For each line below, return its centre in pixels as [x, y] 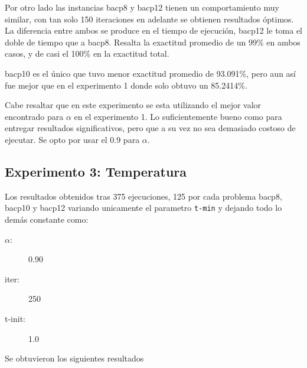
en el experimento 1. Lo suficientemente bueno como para [178, 116]
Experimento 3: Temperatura [96, 171]
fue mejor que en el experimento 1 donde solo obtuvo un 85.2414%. [126, 85]
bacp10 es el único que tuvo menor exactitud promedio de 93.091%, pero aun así [150, 73]
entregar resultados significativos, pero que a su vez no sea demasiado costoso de [150, 128]
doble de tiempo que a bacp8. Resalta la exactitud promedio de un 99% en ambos [153, 42]
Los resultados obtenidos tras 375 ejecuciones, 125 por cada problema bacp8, [143, 196]
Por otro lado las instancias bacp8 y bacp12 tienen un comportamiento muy [142, 7]
